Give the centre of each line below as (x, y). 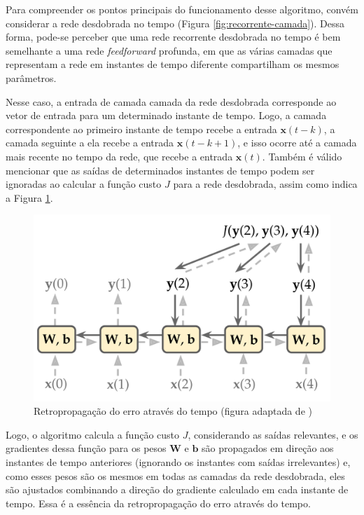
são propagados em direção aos (268, 448)
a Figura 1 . (29, 197)
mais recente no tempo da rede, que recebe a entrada (119, 156)
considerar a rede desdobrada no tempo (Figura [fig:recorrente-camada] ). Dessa (175, 23)
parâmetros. (31, 77)
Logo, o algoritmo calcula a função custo (93, 434)
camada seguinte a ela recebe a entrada (90, 143)
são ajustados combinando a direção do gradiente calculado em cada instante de (177, 489)
